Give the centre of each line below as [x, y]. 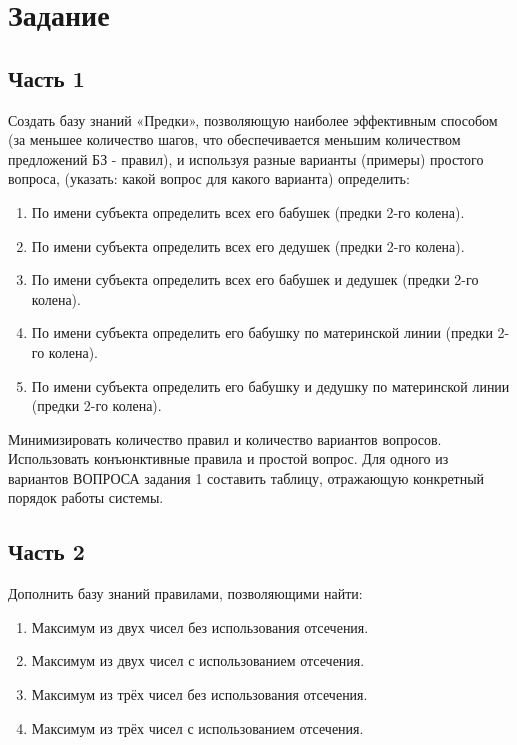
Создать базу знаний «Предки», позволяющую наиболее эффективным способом [253, 119]
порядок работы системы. [86, 497]
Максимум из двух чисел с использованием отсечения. [198, 660]
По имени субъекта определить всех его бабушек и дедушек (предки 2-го [255, 279]
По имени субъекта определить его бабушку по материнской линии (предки [262, 332]
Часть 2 [46, 551]
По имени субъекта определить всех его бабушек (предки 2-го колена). [248, 211]
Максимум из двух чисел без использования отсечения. [200, 626]
